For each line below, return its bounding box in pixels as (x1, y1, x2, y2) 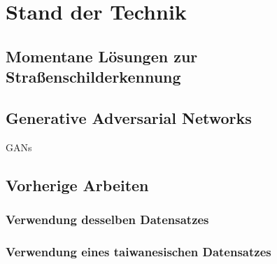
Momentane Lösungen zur (6, 45, 198, 67)
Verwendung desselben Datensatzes (6, 211, 209, 228)
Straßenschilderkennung (6, 66, 181, 88)
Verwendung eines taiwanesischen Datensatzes (6, 242, 271, 260)
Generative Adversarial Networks (6, 106, 252, 128)
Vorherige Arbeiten (6, 174, 149, 195)
